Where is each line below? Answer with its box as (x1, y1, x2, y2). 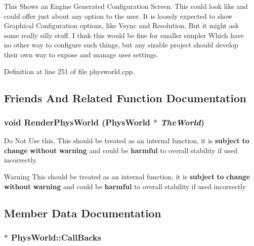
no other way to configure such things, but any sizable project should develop (4, 40, 239, 50)
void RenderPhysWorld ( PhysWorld (4, 116, 151, 128)
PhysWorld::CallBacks (11, 231, 101, 243)
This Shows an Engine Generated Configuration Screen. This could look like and (4, 1, 248, 11)
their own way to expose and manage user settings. (4, 49, 159, 59)
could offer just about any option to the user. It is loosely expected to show (4, 10, 233, 21)
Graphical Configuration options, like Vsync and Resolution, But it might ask (4, 20, 239, 31)
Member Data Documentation (4, 205, 162, 220)
